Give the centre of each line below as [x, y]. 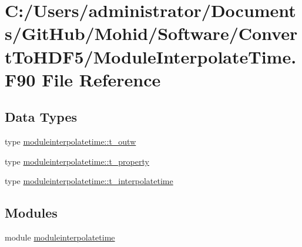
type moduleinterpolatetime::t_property [77, 161]
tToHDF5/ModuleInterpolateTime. [151, 56]
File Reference [101, 79]
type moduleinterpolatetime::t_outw [71, 141]
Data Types [41, 117]
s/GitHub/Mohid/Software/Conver [151, 33]
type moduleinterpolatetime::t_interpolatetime [89, 181]
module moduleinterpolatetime [60, 237]
